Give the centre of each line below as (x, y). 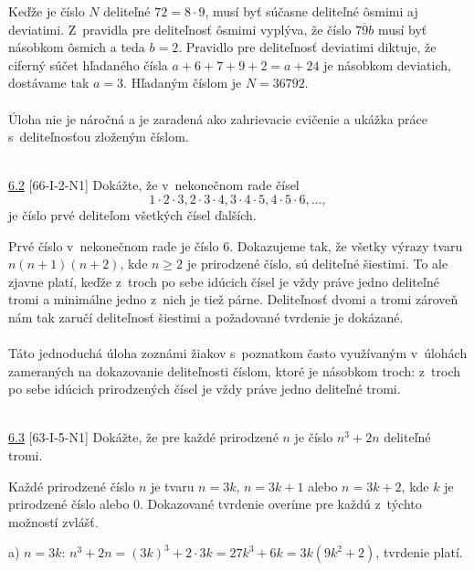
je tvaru (172, 486)
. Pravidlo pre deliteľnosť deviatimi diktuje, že (307, 47)
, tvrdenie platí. (419, 552)
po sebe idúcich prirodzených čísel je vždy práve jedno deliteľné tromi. (205, 389)
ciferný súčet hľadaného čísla (88, 64)
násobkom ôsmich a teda (77, 47)
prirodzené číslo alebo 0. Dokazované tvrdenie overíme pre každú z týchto (215, 504)
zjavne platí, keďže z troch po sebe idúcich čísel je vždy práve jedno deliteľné (224, 281)
